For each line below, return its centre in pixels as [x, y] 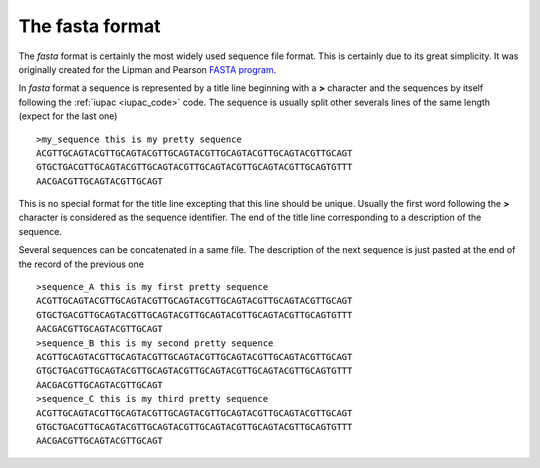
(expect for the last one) [68, 116]
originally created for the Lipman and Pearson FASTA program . [147, 69]
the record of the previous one [81, 264]
